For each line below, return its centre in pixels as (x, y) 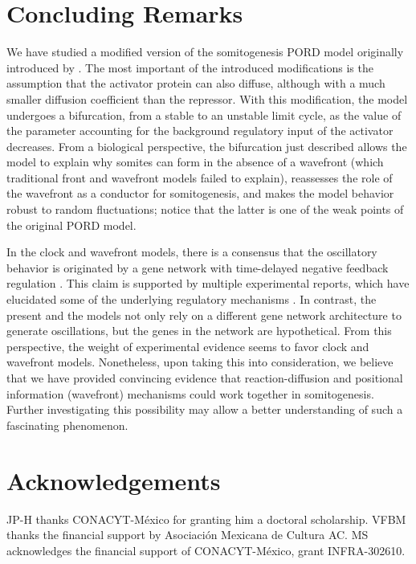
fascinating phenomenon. (67, 425)
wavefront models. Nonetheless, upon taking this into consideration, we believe (200, 362)
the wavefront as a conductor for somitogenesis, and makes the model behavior (200, 193)
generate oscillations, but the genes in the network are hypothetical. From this (199, 331)
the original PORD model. (71, 225)
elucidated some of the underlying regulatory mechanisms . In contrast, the (192, 299)
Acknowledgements (114, 480)
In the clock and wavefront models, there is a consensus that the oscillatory (192, 252)
